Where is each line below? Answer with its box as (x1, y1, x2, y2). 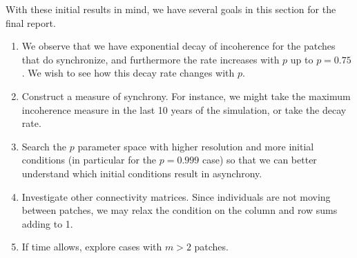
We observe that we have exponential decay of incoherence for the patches (21, 39, 336, 53)
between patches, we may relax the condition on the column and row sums (21, 203, 338, 217)
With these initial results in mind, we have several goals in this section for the (6, 2, 336, 16)
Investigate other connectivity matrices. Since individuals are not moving (21, 189, 331, 204)
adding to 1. (21, 216, 73, 230)
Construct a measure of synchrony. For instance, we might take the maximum (21, 88, 351, 103)
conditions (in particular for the (21, 152, 157, 167)
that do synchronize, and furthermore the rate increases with (21, 52, 280, 66)
